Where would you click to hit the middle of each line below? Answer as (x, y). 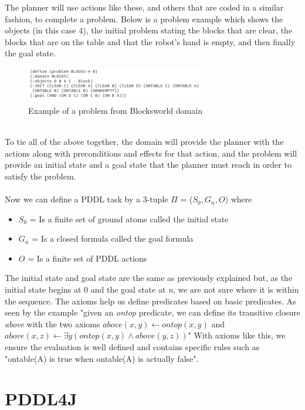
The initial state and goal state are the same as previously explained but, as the (149, 278)
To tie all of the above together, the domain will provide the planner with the (144, 142)
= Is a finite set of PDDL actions (87, 258)
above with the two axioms (52, 323)
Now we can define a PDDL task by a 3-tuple (87, 199)
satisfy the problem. (40, 176)
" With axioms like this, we (237, 335)
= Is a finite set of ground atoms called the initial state (129, 218)
